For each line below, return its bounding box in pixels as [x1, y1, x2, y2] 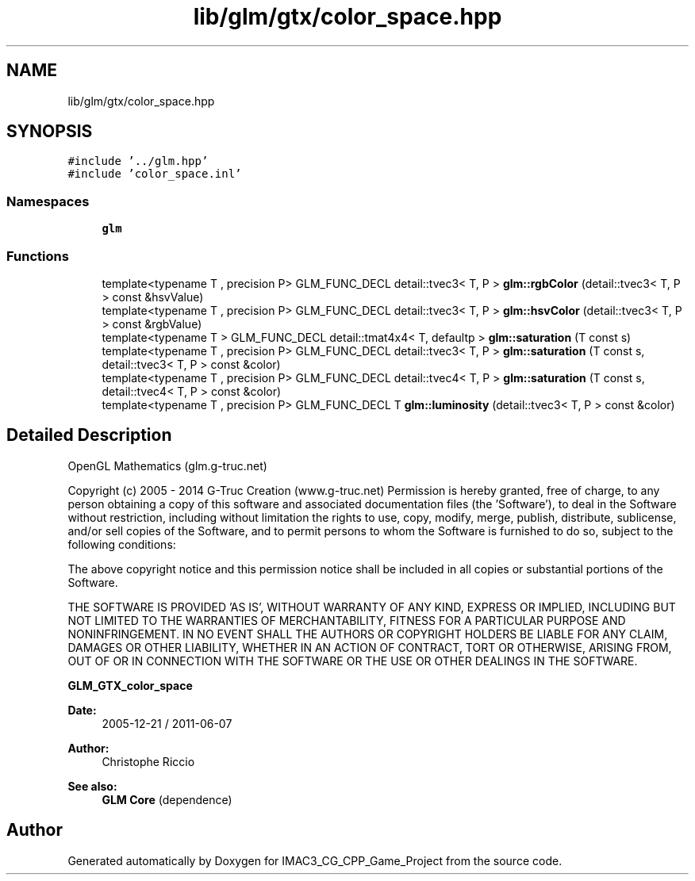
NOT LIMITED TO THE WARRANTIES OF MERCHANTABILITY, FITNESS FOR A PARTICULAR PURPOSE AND [67, 613, 626, 627]
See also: [67, 779, 117, 793]
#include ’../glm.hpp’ [67, 155, 209, 168]
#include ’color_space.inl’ [67, 167, 242, 181]
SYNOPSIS [6, 121, 93, 142]
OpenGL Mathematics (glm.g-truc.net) [67, 458, 267, 473]
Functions [6, 247, 69, 264]
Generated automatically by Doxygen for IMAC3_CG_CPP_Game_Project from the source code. [67, 853, 563, 868]
